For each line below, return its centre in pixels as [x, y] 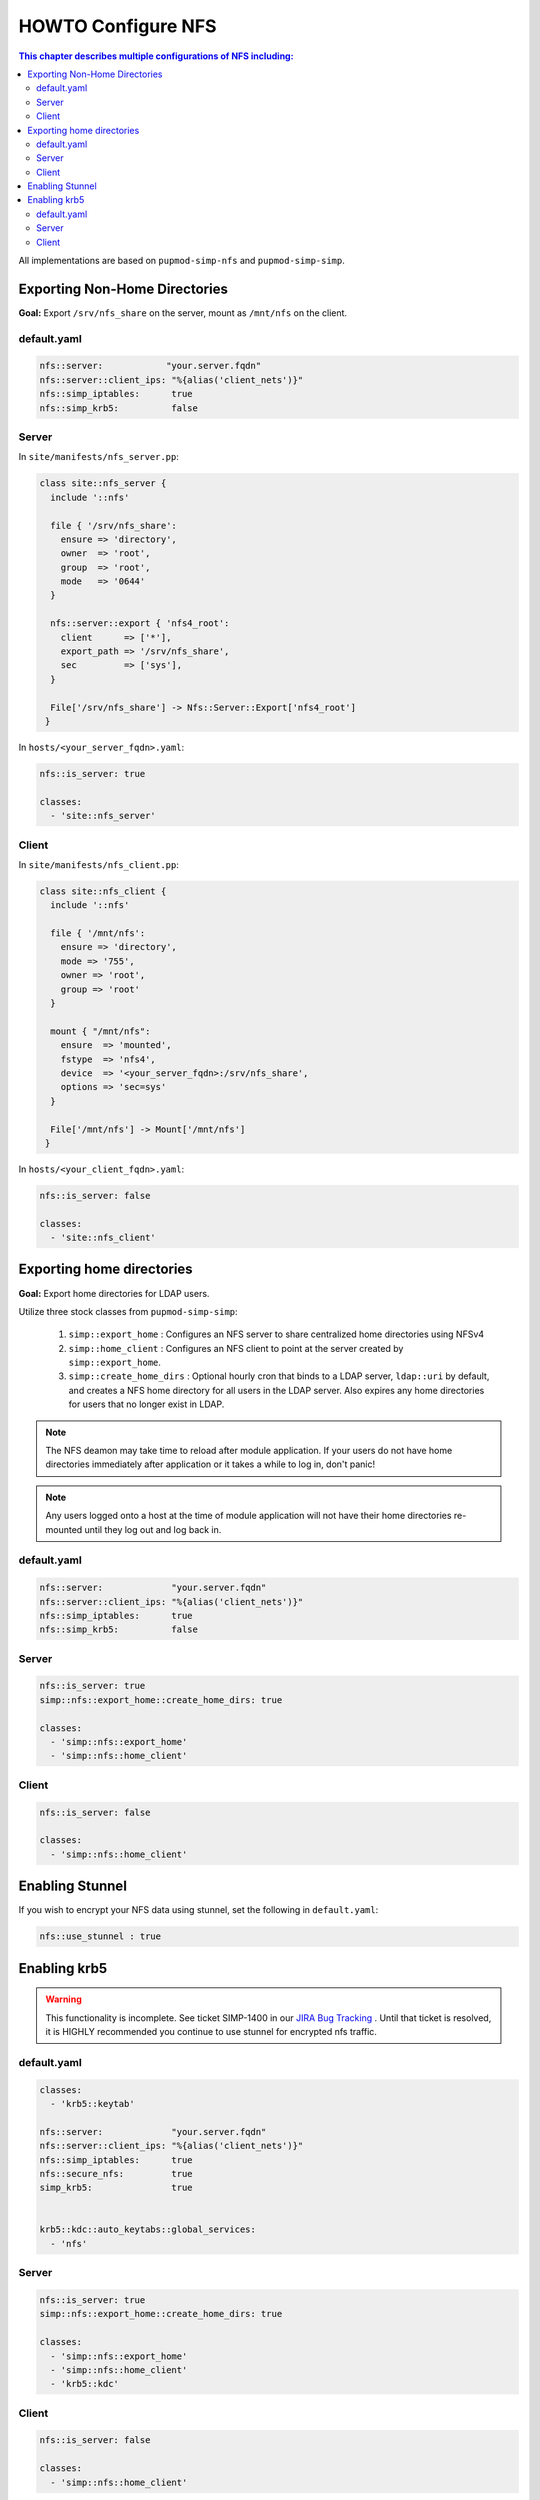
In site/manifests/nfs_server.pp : [99, 457]
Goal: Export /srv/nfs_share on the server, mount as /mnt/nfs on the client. [183, 312]
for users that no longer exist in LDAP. [146, 1404]
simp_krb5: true [116, 2188]
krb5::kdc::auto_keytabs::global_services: [148, 2229]
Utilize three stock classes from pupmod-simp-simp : [128, 1311]
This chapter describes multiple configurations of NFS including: [156, 56]
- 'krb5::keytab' [92, 2103]
